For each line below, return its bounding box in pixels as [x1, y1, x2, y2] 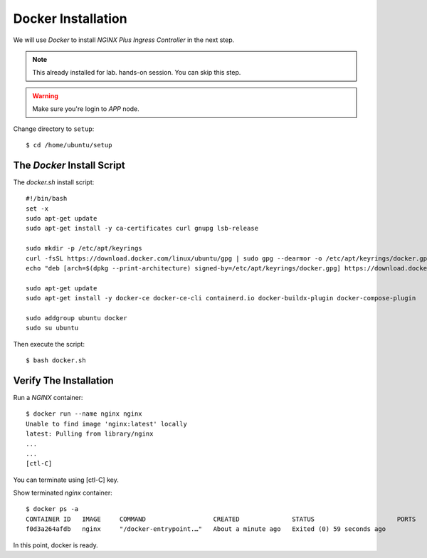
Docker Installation [13, 11, 127, 26]
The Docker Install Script [13, 159, 126, 171]
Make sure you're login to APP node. [32, 105, 140, 113]
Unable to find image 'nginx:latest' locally [26, 420, 188, 428]
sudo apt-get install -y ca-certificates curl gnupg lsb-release [26, 224, 259, 233]
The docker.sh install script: [13, 178, 95, 186]
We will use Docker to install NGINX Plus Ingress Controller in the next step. [13, 36, 235, 44]
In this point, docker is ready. [13, 541, 99, 549]
